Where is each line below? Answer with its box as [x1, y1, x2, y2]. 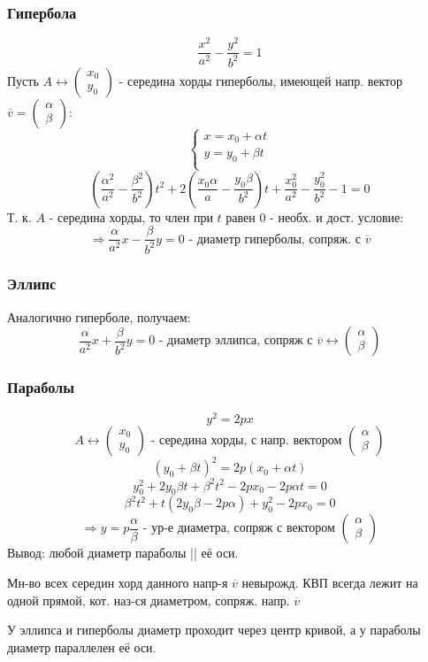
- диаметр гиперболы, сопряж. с [188, 233, 361, 246]
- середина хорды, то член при [49, 207, 213, 226]
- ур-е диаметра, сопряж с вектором [142, 522, 335, 535]
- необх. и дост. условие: [270, 207, 404, 226]
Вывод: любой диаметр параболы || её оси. [7, 543, 239, 562]
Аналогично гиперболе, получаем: [7, 307, 191, 326]
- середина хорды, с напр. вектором [150, 434, 342, 447]
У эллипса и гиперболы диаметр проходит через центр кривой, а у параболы [7, 620, 421, 639]
